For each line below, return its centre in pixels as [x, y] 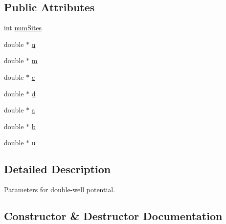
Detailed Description [57, 169]
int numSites [23, 28]
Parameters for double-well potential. [60, 190]
